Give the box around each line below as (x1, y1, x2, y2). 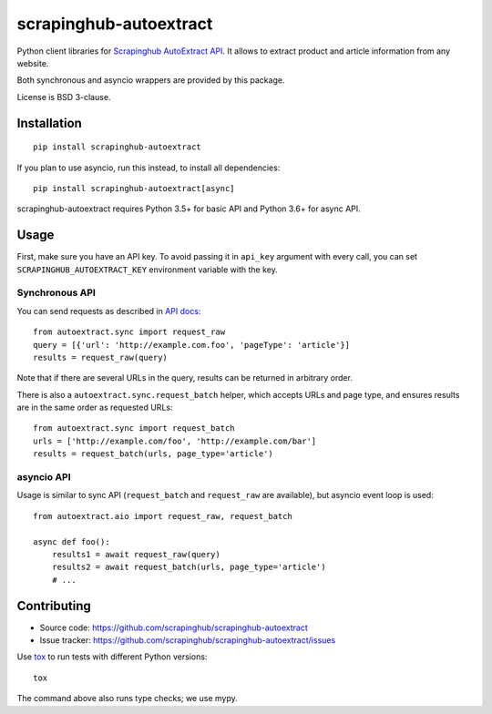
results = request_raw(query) (33, 352, 169, 362)
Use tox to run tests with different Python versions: (16, 651, 208, 662)
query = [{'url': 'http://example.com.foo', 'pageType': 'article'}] (33, 340, 351, 350)
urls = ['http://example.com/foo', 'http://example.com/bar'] (33, 435, 317, 446)
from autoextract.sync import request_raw (33, 327, 226, 337)
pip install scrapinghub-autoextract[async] (33, 183, 236, 193)
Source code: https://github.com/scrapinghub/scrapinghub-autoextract (39, 622, 309, 633)
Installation (16, 115, 82, 131)
